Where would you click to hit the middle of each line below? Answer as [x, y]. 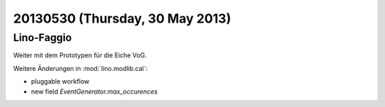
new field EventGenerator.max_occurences [94, 91]
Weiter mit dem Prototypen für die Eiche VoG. [80, 55]
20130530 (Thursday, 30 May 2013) [122, 18]
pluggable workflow [60, 81]
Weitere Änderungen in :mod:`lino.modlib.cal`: [81, 68]
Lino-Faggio [42, 38]
